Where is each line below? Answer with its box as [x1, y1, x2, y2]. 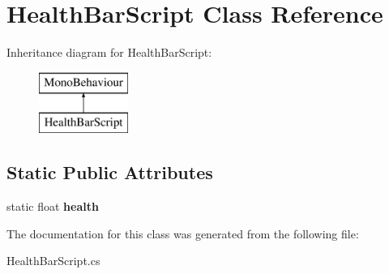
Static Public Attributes [6, 160, 213, 185]
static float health [6, 198, 99, 215]
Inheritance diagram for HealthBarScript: [6, 44, 212, 61]
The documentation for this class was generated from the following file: [6, 225, 359, 242]
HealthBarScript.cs [6, 252, 100, 269]
